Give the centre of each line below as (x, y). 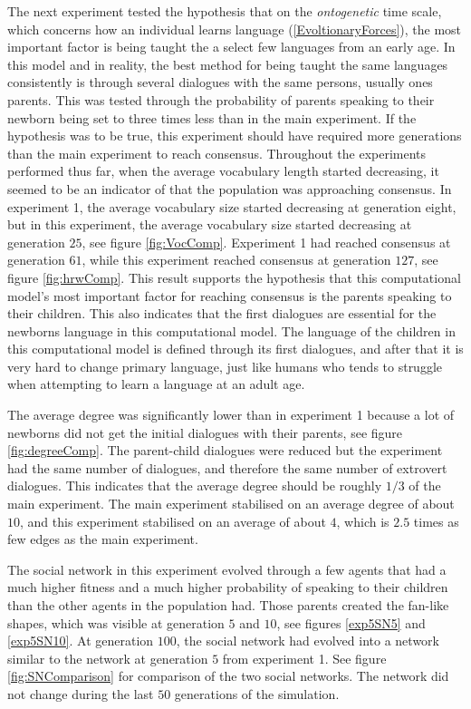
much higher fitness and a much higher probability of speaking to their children (228, 587)
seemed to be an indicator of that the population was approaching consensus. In (230, 188)
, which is (363, 521)
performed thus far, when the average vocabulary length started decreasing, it (223, 171)
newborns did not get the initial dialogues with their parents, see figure (205, 432)
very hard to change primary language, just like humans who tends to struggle (225, 366)
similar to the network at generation (108, 658)
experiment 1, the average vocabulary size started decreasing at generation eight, (232, 206)
